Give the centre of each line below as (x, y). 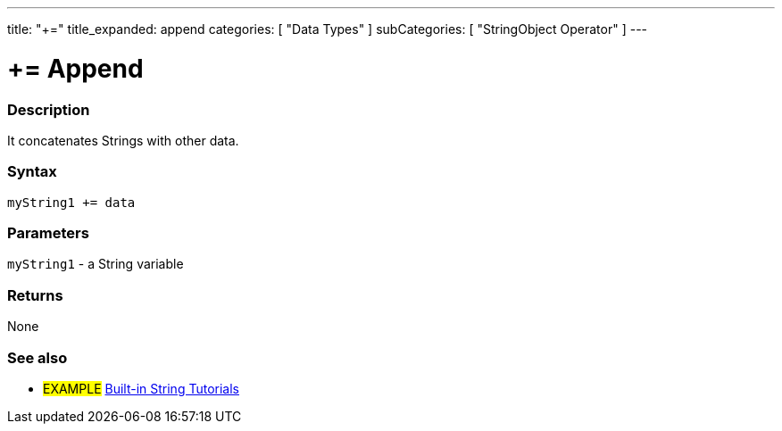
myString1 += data (71, 202)
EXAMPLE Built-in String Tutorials (141, 388)
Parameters (48, 233)
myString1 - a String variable (96, 264)
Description (49, 109)
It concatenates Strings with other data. (123, 140)
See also (37, 357)
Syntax (32, 172)
